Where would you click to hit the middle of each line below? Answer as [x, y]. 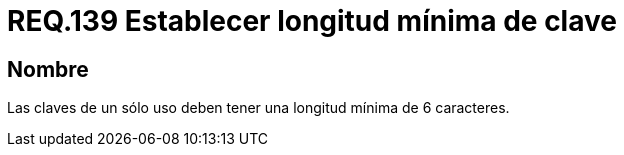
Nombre [48, 69]
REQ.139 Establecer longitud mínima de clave [312, 21]
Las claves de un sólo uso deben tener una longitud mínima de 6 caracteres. [258, 108]
